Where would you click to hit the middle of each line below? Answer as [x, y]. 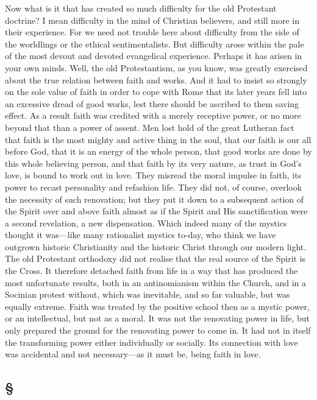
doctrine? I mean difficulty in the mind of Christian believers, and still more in [152, 20]
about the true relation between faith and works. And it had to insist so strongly [156, 79]
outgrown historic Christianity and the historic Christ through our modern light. [156, 246]
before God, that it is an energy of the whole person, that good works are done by [158, 151]
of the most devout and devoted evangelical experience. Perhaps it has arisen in [154, 56]
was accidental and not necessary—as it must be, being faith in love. [133, 354]
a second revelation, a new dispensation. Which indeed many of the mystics [146, 223]
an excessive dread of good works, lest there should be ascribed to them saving [152, 103]
